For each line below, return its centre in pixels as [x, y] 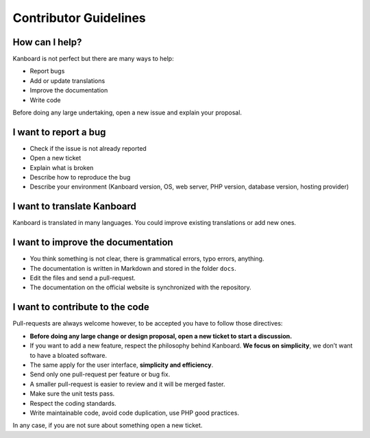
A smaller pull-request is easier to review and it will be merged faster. [127, 384]
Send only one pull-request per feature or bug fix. [100, 374]
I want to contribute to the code [81, 307]
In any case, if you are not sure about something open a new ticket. [108, 426]
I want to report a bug [59, 132]
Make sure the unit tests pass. [72, 393]
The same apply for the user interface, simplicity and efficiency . [122, 365]
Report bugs [47, 71]
